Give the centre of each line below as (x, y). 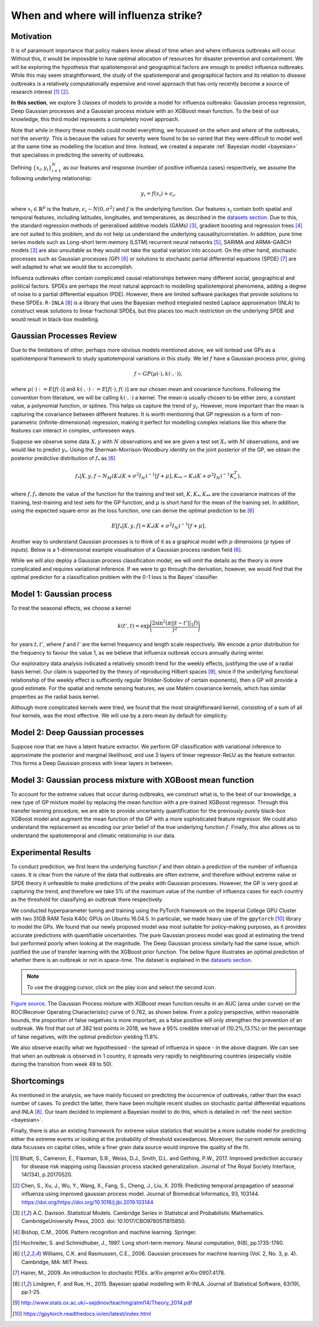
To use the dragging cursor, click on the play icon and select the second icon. (121, 987)
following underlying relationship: (51, 178)
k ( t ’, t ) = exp (134, 626)
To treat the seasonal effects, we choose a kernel (71, 608)
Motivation (31, 36)
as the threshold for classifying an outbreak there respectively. (87, 900)
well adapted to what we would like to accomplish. (72, 267)
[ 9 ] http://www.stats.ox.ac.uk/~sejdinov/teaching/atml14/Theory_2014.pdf (102, 1303)
